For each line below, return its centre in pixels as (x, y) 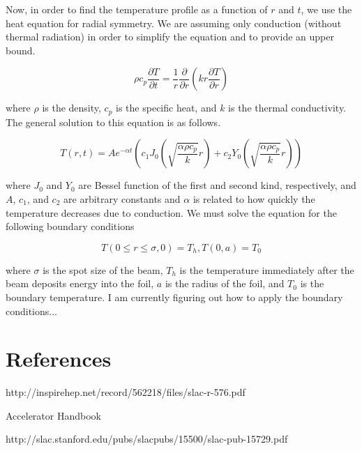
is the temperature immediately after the (267, 269)
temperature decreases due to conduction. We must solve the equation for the (171, 212)
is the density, (71, 108)
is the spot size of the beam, (103, 269)
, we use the (326, 9)
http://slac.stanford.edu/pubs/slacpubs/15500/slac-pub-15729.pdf (147, 439)
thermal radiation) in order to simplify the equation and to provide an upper (170, 37)
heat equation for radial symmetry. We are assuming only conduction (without (174, 23)
